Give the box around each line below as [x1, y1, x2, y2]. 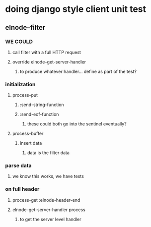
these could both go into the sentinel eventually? [27, 121, 127, 127]
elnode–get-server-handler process [12, 207, 85, 213]
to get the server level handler [19, 216, 81, 222]
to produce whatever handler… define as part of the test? [19, 68, 137, 74]
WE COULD [5, 38, 33, 45]
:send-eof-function [19, 112, 59, 117]
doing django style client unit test [5, 3, 147, 15]
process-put [12, 92, 38, 98]
